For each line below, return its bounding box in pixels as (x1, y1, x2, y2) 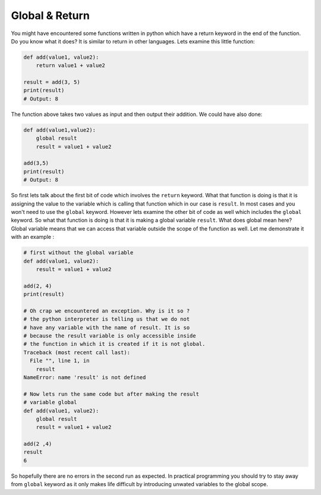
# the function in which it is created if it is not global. (23, 340, 206, 348)
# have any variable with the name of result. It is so (23, 324, 190, 331)
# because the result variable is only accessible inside (23, 333, 196, 339)
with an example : (11, 234, 55, 241)
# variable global (23, 399, 77, 406)
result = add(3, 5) (23, 79, 80, 86)
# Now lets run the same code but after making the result (23, 390, 199, 398)
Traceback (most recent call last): (23, 349, 131, 356)
